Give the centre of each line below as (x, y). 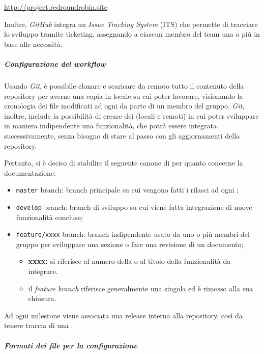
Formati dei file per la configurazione (71, 345)
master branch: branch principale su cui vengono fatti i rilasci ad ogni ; (127, 190)
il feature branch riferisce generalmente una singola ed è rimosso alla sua (141, 288)
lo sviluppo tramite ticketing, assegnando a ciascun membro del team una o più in (132, 34)
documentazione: (30, 172)
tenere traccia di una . (39, 325)
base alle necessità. (33, 44)
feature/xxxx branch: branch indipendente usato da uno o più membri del (133, 234)
